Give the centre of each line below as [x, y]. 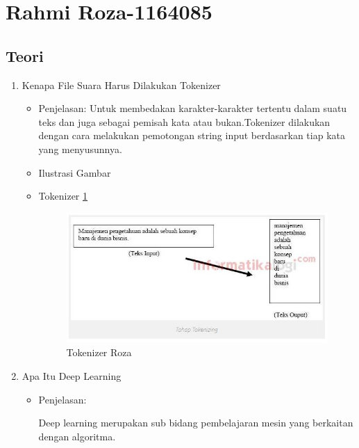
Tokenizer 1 [63, 196]
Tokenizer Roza [99, 352]
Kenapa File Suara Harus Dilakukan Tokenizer [121, 85]
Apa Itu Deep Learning [72, 375]
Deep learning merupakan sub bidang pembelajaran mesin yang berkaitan [196, 423]
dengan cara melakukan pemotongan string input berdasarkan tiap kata [192, 135]
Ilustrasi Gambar [75, 172]
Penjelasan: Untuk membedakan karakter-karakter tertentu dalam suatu [193, 108]
